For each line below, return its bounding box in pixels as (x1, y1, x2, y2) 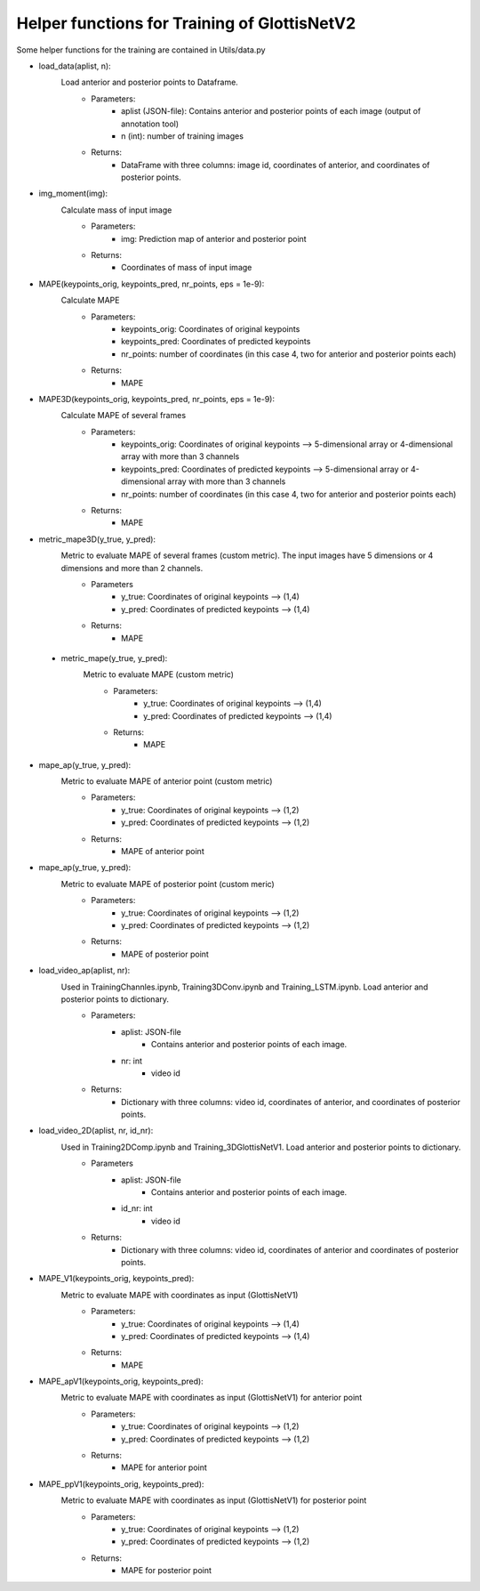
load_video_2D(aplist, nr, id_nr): (38, 1126, 154, 1136)
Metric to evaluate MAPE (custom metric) (83, 669, 235, 680)
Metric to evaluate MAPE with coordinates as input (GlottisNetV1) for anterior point (60, 1393, 363, 1403)
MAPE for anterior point (121, 1462, 208, 1473)
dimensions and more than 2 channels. (60, 562, 204, 573)
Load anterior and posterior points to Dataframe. (60, 77, 239, 88)
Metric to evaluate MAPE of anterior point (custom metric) (60, 776, 273, 787)
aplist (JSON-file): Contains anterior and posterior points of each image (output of (121, 106, 421, 117)
